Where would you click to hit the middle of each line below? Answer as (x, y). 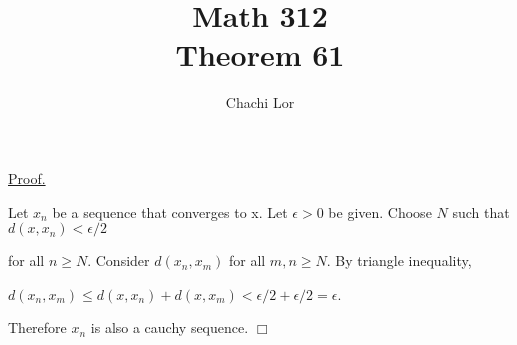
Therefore (37, 327)
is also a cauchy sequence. (169, 327)
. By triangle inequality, (399, 260)
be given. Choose (380, 211)
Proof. (27, 177)
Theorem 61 (260, 54)
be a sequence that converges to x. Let (170, 211)
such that (481, 211)
